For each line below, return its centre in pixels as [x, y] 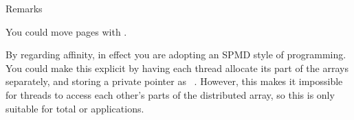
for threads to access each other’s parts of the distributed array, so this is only [170, 94]
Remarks [24, 8]
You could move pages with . [66, 31]
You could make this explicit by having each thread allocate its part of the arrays [177, 68]
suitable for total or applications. [75, 108]
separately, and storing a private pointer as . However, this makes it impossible [174, 81]
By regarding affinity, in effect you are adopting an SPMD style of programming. [176, 55]
